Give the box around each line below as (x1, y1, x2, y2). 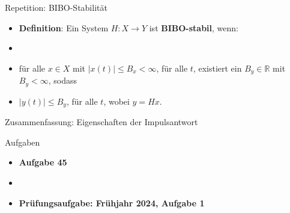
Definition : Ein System (19, 21, 109, 34)
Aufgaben (5, 135, 40, 148)
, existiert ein (193, 61, 242, 74)
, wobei (103, 94, 130, 107)
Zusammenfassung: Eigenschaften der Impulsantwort (5, 116, 198, 128)
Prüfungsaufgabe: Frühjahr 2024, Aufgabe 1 (19, 196, 205, 209)
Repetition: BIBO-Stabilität (5, 1, 107, 13)
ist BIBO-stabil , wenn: (149, 21, 238, 34)
